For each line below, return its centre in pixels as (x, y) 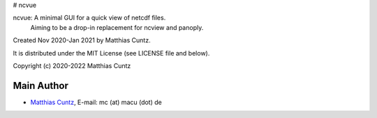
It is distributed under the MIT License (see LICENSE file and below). (111, 53)
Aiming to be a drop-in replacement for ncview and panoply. (117, 27)
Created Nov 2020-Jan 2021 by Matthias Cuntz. (82, 40)
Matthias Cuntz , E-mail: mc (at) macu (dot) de (96, 102)
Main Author (41, 86)
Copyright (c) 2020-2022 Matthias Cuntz (72, 65)
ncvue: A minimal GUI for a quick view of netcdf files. (89, 18)
